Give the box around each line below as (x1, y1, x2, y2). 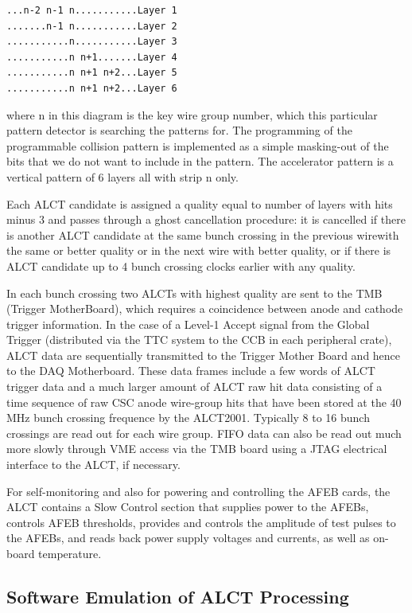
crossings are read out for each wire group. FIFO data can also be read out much (6, 424, 402, 441)
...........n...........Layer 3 (6, 36, 177, 48)
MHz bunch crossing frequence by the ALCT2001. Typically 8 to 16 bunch (6, 409, 370, 426)
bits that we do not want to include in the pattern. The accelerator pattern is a (6, 153, 394, 170)
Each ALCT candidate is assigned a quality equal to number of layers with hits (6, 195, 393, 212)
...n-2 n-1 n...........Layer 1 (6, 5, 177, 16)
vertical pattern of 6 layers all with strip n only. (6, 168, 239, 185)
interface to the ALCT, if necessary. (6, 456, 181, 473)
